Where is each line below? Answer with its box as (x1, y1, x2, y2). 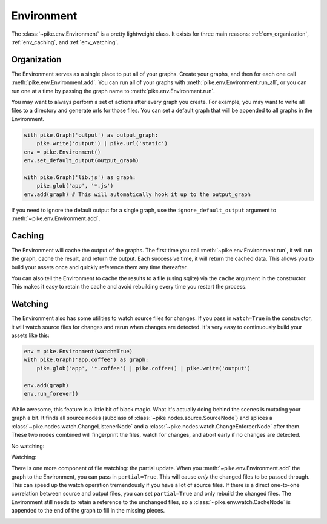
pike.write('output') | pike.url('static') (36, 140, 168, 147)
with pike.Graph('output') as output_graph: (24, 131, 159, 139)
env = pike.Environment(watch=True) (24, 348, 133, 355)
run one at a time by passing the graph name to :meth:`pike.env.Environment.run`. (11, 87, 215, 94)
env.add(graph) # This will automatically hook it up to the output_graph (24, 191, 251, 198)
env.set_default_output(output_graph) (24, 157, 139, 163)
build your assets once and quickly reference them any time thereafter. (11, 263, 188, 270)
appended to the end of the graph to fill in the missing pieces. (11, 507, 165, 514)
